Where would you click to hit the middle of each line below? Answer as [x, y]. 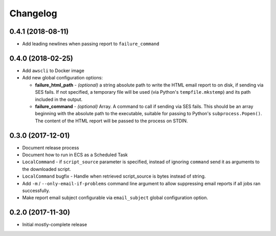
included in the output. [59, 99]
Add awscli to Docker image [53, 70]
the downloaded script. [47, 169]
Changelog [33, 13]
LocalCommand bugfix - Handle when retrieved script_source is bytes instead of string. [114, 176]
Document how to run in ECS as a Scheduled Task [75, 155]
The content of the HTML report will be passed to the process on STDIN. [111, 121]
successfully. [36, 190]
